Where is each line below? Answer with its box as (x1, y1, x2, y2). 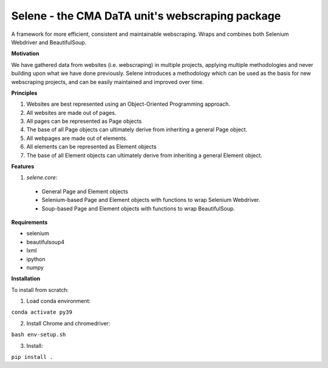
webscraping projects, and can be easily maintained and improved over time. (11, 78, 204, 85)
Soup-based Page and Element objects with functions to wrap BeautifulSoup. (41, 204, 235, 212)
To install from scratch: (11, 286, 69, 293)
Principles (11, 89, 38, 97)
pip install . (11, 353, 53, 361)
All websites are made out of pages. (26, 109, 117, 116)
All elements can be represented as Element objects (26, 143, 157, 150)
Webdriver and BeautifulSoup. (11, 38, 87, 46)
